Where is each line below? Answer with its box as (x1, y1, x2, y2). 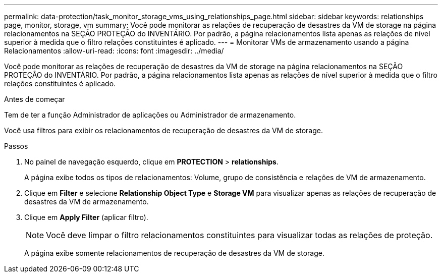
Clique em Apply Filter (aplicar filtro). (24, 213, 148, 221)
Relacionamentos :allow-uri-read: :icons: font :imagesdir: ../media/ (4, 46, 224, 55)
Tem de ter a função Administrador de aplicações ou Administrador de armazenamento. (4, 110, 296, 119)
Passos (4, 142, 28, 150)
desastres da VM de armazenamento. (24, 197, 149, 206)
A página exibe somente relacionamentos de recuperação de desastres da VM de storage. (24, 249, 324, 257)
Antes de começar (4, 95, 65, 103)
